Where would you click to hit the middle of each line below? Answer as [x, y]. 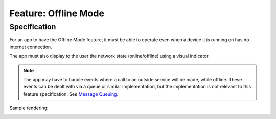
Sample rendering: [29, 108]
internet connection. [31, 47]
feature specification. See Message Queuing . [71, 94]
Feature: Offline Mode [57, 13]
